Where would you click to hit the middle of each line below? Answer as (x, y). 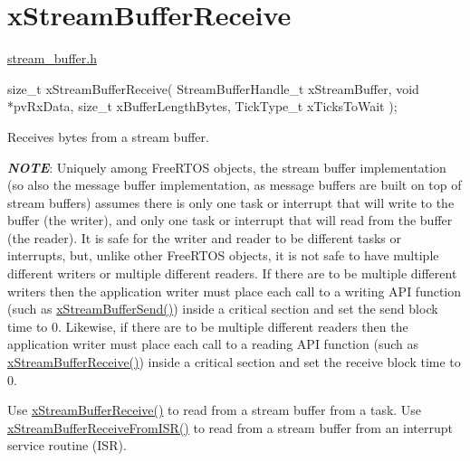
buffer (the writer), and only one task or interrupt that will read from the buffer (230, 220)
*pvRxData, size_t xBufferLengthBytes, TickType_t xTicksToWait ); (202, 106)
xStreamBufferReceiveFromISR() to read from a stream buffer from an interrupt (230, 427)
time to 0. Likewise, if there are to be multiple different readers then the (208, 326)
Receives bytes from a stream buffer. (108, 136)
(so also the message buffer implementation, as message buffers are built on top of (235, 185)
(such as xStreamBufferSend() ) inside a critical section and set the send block (223, 309)
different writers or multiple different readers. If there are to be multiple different (232, 273)
